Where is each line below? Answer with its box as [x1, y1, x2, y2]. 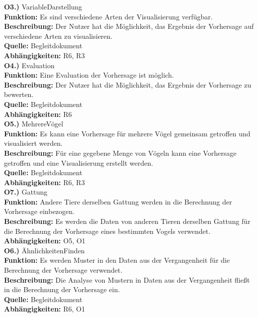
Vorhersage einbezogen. [4, 206, 75, 216]
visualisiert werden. [4, 138, 63, 148]
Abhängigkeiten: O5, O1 [4, 235, 86, 246]
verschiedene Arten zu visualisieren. [4, 30, 113, 41]
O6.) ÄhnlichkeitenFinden [4, 245, 85, 255]
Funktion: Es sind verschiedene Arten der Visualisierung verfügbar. [4, 11, 213, 21]
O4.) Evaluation [4, 60, 55, 70]
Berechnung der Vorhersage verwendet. [4, 265, 123, 275]
